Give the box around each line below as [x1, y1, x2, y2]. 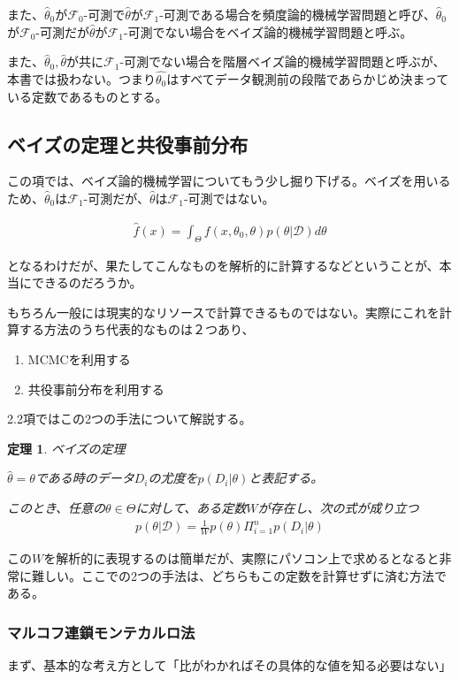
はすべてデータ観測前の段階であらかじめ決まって [166, 70, 449, 88]
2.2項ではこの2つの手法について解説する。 [7, 409, 252, 428]
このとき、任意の [7, 498, 106, 516]
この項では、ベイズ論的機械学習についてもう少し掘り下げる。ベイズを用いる [7, 172, 451, 190]
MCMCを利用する [27, 350, 131, 368]
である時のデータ [34, 469, 134, 487]
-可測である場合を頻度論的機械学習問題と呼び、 [159, 5, 436, 23]
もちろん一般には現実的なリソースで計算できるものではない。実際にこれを [7, 302, 440, 321]
